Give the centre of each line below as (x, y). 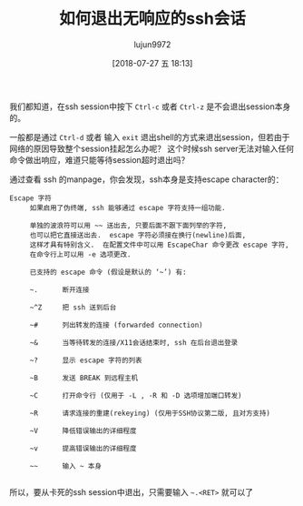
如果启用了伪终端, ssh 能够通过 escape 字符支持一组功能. (127, 207)
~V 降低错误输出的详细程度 (83, 430)
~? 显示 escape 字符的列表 (86, 360)
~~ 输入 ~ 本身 (66, 466)
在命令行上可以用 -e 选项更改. (80, 254)
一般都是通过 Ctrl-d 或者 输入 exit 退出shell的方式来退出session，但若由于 (150, 137)
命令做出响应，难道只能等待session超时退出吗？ (99, 159)
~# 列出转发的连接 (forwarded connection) (116, 325)
